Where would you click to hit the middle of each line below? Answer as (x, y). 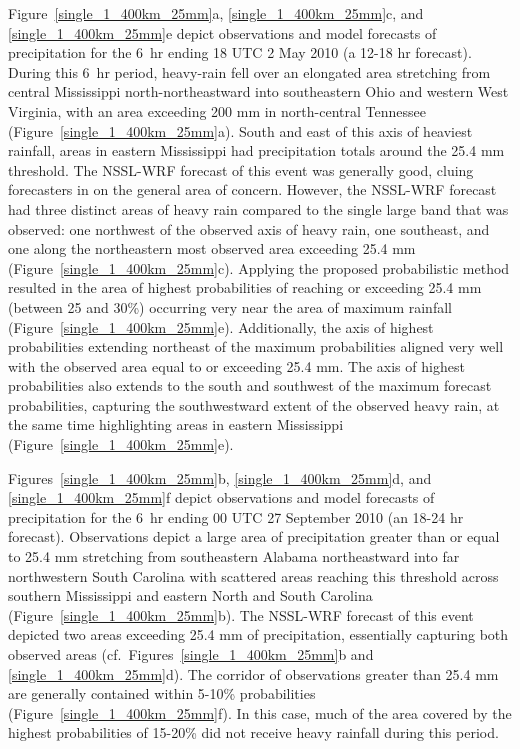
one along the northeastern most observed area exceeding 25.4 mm (212, 248)
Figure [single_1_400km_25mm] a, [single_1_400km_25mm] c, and (216, 13)
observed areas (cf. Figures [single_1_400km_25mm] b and (191, 654)
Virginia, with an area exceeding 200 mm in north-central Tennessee (217, 110)
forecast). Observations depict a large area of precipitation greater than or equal (254, 536)
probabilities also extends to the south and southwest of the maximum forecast (250, 385)
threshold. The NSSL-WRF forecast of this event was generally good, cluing (241, 169)
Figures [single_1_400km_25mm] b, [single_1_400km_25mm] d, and (220, 477)
